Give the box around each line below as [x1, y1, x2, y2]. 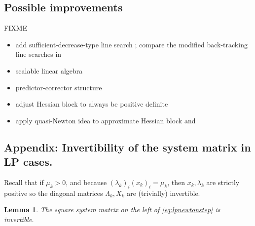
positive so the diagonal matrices [4, 188, 103, 198]
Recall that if [4, 177, 44, 187]
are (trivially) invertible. [127, 188, 200, 198]
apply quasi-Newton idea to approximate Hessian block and [15, 115, 196, 125]
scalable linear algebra [15, 65, 83, 75]
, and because [66, 177, 107, 187]
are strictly [206, 177, 240, 187]
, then [167, 177, 185, 187]
